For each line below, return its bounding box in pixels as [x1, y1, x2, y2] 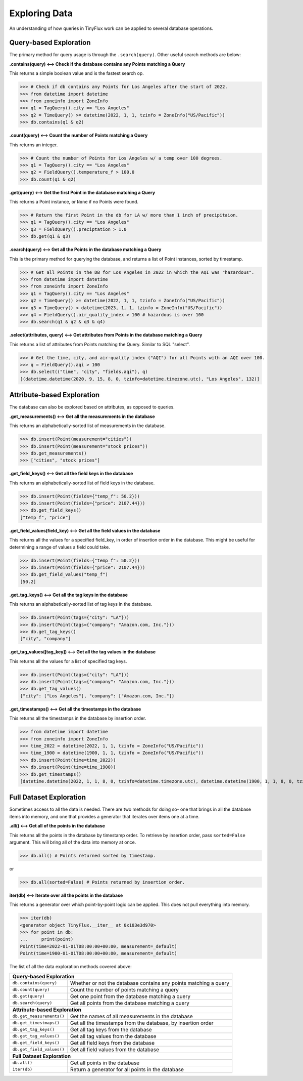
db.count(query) [12, 987, 50, 992]
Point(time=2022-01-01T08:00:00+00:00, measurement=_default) [20, 943, 177, 949]
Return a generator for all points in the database [70, 1066, 184, 1073]
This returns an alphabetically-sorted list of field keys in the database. [9, 480, 155, 486]
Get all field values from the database [70, 1046, 159, 1053]
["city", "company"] [20, 636, 71, 642]
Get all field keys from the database [70, 1039, 155, 1046]
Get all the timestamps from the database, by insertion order [70, 1019, 214, 1026]
